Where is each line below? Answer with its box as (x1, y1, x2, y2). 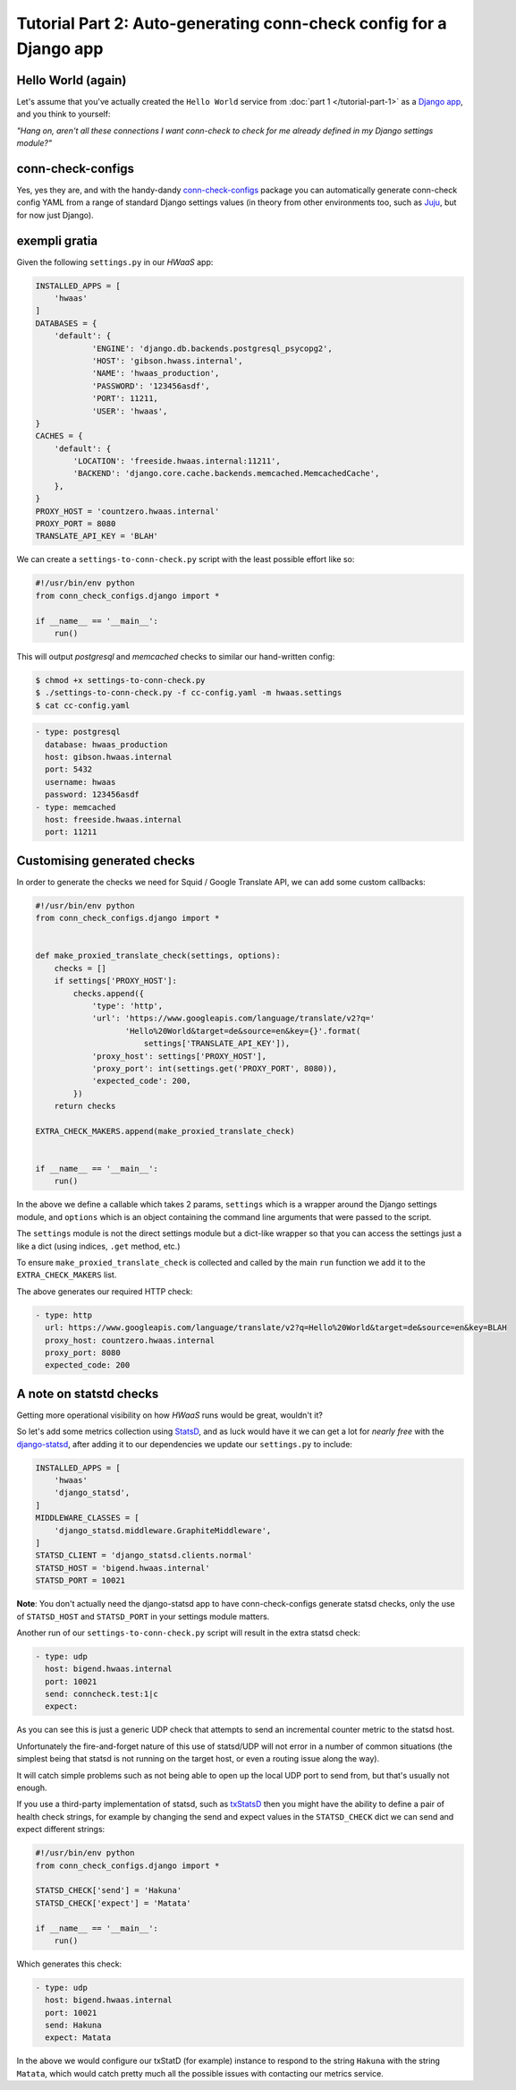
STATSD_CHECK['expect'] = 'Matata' (35, 1898, 191, 1908)
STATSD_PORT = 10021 (35, 1575, 125, 1586)
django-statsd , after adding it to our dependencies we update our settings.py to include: (16, 1438, 353, 1449)
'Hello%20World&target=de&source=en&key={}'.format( (124, 1026, 361, 1036)
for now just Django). (16, 209, 94, 220)
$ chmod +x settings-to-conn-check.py (35, 675, 206, 685)
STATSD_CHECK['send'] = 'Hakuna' (35, 1885, 182, 1896)
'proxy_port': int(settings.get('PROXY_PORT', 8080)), (91, 1063, 338, 1073)
